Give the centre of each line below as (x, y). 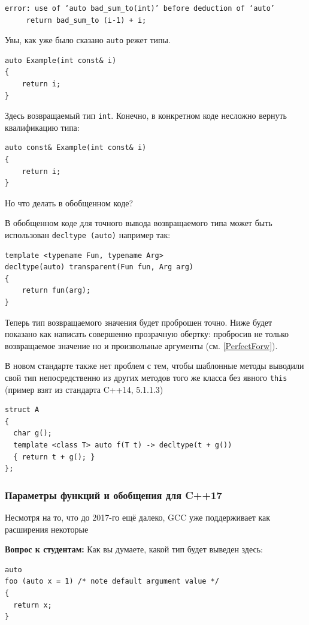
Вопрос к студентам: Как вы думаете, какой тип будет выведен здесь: (134, 549)
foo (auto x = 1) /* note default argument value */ (112, 582)
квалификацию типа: (42, 127)
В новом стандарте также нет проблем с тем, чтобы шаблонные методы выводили (154, 366)
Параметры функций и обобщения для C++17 (113, 495)
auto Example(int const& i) (61, 60)
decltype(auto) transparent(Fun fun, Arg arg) (99, 267)
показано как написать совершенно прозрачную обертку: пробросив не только (147, 334)
